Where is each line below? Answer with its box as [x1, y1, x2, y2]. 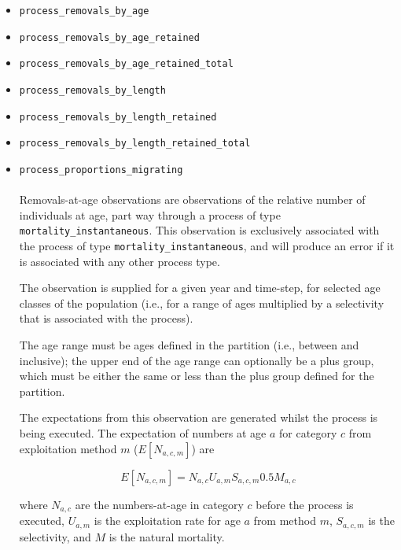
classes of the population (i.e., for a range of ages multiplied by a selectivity [19, 294, 384, 311]
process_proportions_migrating [19, 164, 183, 175]
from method [253, 512, 316, 529]
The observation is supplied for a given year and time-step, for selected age [19, 279, 381, 296]
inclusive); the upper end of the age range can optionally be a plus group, [19, 352, 374, 368]
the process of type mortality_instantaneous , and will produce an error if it [19, 238, 395, 254]
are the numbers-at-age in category [75, 496, 244, 512]
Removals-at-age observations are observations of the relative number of [19, 191, 366, 208]
